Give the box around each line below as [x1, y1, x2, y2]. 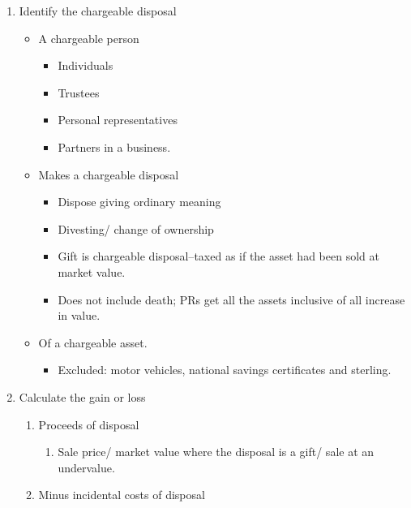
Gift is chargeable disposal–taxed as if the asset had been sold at [58, 248, 379, 265]
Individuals [58, 57, 113, 74]
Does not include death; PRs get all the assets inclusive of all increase [58, 291, 405, 308]
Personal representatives [58, 111, 178, 128]
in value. [58, 307, 101, 324]
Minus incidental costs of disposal [38, 486, 205, 503]
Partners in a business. [58, 138, 171, 155]
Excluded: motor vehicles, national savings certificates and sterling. [58, 361, 392, 378]
